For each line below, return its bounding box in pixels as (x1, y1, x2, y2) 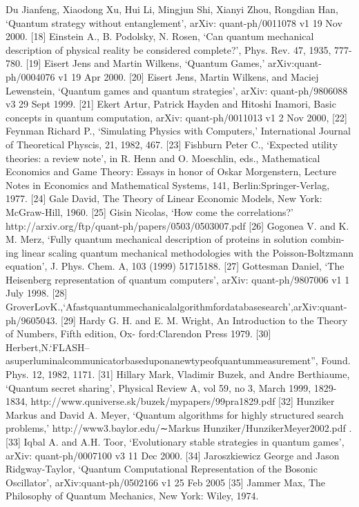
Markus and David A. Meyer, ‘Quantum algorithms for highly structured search (6, 407, 344, 421)
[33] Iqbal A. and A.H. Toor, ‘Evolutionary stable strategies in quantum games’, (6, 435, 345, 448)
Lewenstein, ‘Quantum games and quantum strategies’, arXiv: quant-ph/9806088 (6, 83, 348, 97)
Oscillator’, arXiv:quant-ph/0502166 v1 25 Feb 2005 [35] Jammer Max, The (6, 475, 325, 489)
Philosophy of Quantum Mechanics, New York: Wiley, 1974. (6, 488, 259, 503)
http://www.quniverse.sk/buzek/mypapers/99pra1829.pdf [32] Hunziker (30, 394, 335, 408)
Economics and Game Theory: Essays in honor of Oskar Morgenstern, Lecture (6, 164, 336, 179)
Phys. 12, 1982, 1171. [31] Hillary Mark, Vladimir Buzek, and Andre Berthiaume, (6, 367, 350, 381)
